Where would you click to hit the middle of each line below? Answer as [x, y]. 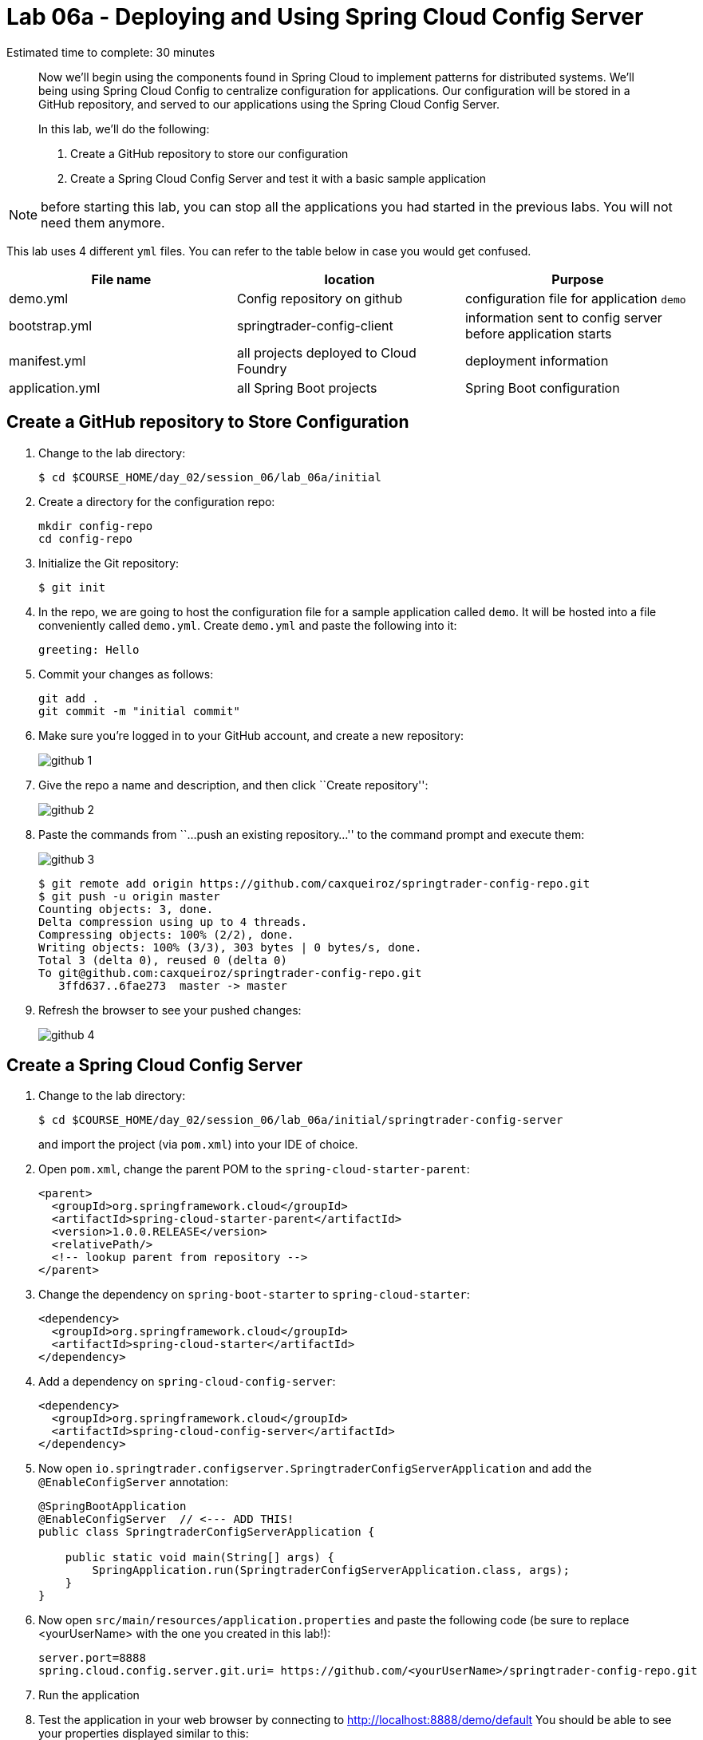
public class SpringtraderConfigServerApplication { [207, 1532]
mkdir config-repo [96, 526]
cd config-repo [86, 538]
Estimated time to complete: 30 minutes [111, 52]
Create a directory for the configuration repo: [157, 501]
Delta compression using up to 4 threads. [173, 921]
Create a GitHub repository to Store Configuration [208, 422]
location [350, 279]
